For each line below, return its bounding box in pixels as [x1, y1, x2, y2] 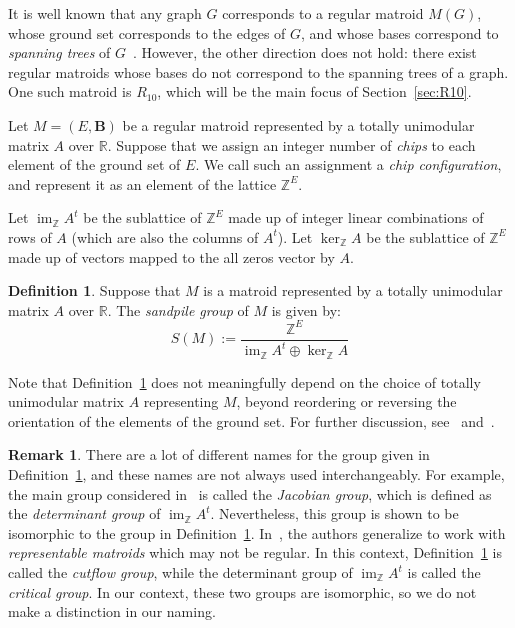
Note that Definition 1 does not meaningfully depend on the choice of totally [8, 371, 481, 392]
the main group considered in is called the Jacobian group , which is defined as [8, 483, 492, 504]
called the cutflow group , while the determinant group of [8, 562, 353, 583]
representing [143, 391, 219, 412]
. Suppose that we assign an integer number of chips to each [107, 134, 476, 155]
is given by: [271, 299, 341, 320]
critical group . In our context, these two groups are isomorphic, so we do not [8, 581, 477, 602]
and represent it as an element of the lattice [8, 173, 277, 194]
